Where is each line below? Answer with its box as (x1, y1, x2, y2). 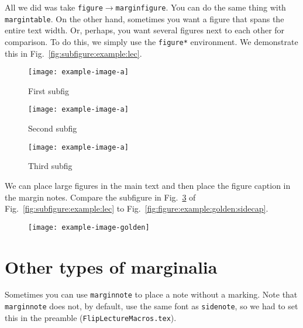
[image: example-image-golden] (28, 223, 150, 232)
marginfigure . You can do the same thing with (115, 1, 286, 13)
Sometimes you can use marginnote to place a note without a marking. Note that (5, 288, 298, 301)
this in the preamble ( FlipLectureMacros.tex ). (5, 311, 177, 323)
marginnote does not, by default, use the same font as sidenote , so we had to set (5, 300, 298, 312)
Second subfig (28, 122, 77, 134)
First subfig (28, 84, 70, 96)
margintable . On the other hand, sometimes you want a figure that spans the (5, 12, 284, 25)
